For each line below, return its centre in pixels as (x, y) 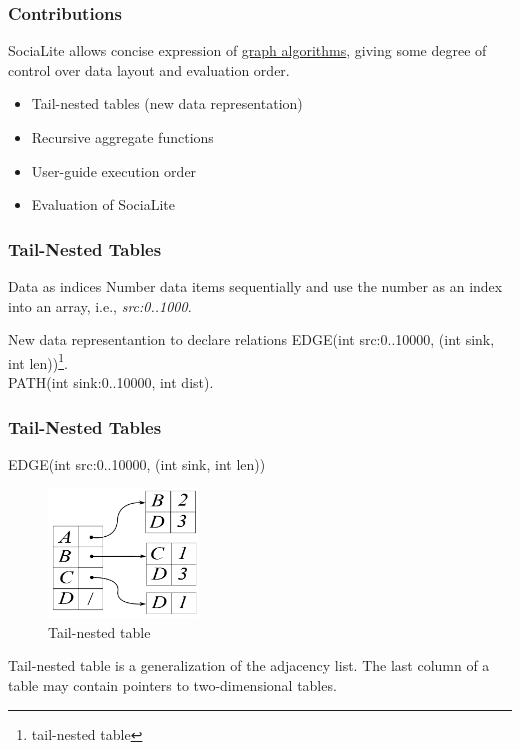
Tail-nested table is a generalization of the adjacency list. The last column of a (249, 665)
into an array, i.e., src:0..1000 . (100, 305)
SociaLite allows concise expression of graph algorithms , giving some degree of (247, 50)
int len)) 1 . (38, 361)
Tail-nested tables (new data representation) (167, 103)
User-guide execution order (114, 170)
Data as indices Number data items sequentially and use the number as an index (255, 286)
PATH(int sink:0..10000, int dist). (111, 382)
